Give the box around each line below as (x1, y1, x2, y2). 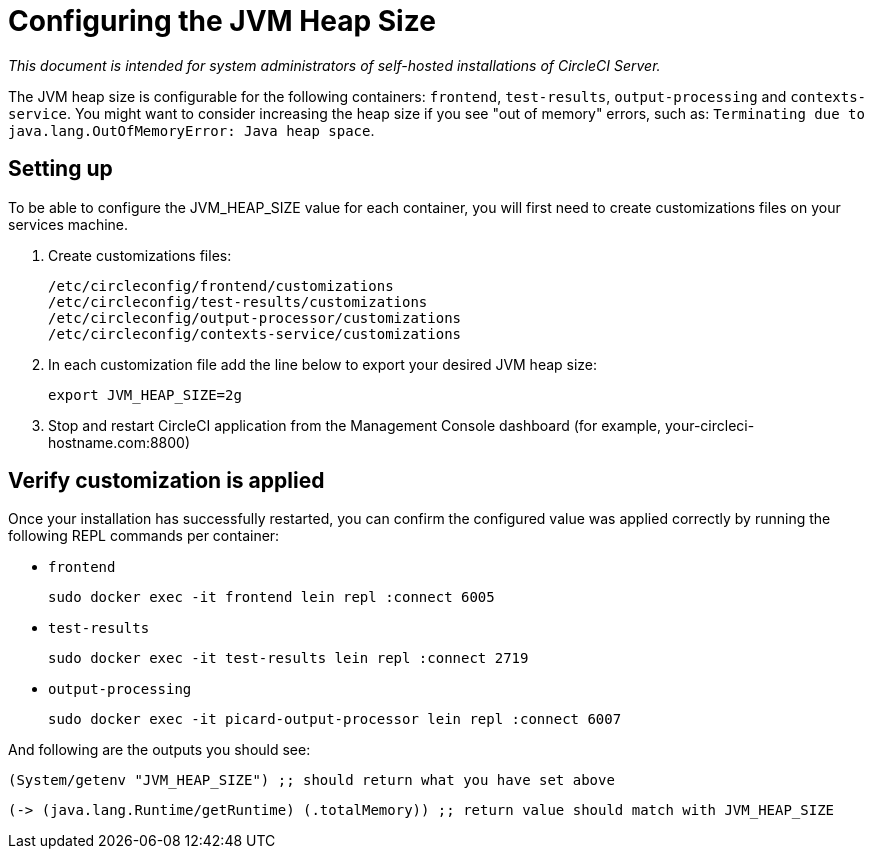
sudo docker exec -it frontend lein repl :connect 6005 (48, 589, 495, 606)
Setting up (8, 156, 113, 182)
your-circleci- (664, 416, 755, 434)
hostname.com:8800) (48, 433, 191, 451)
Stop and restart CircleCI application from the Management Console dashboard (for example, (48, 416, 661, 434)
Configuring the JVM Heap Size (8, 4, 436, 38)
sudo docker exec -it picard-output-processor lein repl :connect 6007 (48, 711, 622, 728)
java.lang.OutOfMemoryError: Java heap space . (8, 121, 375, 139)
